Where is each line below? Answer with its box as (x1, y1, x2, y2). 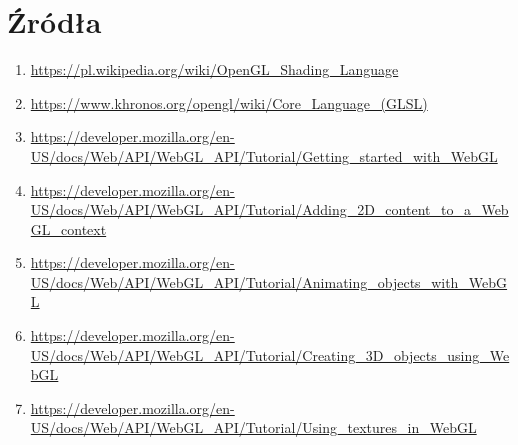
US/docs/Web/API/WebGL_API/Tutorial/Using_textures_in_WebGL (30, 417, 477, 438)
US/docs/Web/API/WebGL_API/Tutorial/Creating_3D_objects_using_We (30, 344, 510, 365)
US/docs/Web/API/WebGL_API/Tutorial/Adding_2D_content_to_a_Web (30, 199, 509, 220)
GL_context (30, 218, 107, 239)
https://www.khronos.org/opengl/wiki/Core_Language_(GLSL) (30, 92, 428, 113)
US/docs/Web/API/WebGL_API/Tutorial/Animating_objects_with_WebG (30, 271, 508, 292)
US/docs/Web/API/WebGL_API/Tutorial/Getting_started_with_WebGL (30, 145, 498, 166)
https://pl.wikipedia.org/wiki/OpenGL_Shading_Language (30, 59, 399, 80)
